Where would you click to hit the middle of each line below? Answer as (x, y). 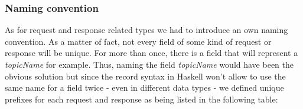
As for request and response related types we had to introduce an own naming (146, 30)
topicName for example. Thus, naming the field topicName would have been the (149, 64)
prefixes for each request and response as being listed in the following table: (141, 99)
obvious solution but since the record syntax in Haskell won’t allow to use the (145, 76)
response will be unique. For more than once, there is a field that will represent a (151, 53)
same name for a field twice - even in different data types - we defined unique (144, 87)
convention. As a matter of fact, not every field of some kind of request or (138, 41)
